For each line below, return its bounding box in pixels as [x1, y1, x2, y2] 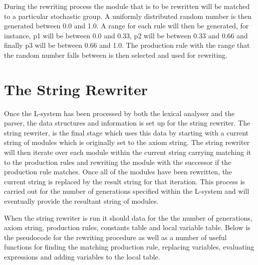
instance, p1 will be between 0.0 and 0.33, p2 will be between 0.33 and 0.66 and [4, 30, 248, 40]
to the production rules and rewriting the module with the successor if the [4, 156, 232, 167]
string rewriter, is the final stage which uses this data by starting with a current [4, 127, 249, 137]
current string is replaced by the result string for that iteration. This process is [4, 176, 245, 186]
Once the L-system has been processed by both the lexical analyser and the [4, 108, 235, 118]
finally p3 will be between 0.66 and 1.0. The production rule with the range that [4, 40, 250, 50]
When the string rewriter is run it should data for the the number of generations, [4, 212, 253, 223]
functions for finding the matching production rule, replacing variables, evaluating [4, 242, 255, 252]
